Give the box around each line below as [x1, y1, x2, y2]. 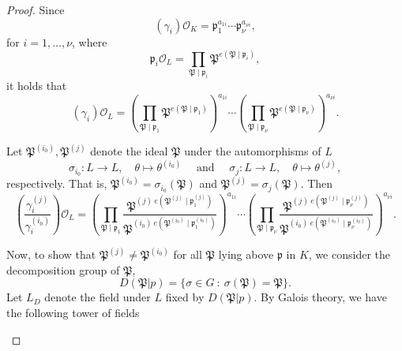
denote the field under [44, 289, 151, 305]
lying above [218, 246, 274, 263]
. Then [300, 175, 333, 192]
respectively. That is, [6, 175, 107, 192]
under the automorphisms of [184, 143, 321, 159]
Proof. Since [6, 2, 65, 17]
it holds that [6, 77, 67, 93]
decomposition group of [6, 261, 120, 278]
